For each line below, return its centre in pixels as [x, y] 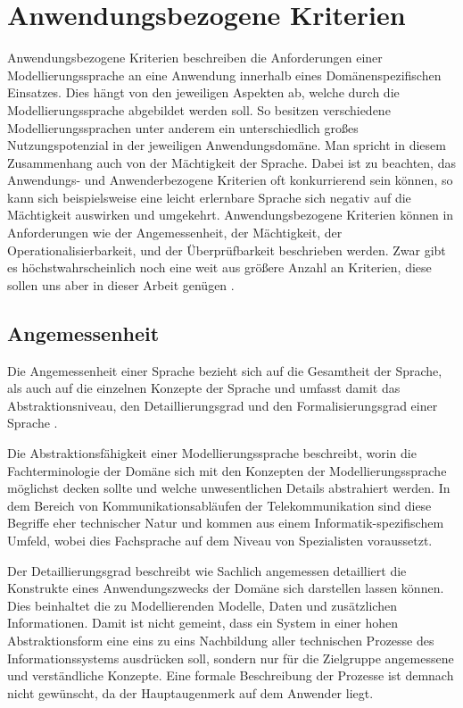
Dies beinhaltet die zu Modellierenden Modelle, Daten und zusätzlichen [202, 605]
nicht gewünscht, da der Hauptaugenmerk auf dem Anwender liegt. [190, 692]
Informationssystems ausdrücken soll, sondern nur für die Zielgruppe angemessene [231, 658]
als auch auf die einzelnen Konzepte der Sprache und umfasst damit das [204, 388]
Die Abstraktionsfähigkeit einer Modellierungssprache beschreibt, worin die [212, 453]
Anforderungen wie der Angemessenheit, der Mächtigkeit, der [175, 233]
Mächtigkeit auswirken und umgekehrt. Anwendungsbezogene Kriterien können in [231, 215]
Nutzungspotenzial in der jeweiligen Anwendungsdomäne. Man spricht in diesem [227, 145]
